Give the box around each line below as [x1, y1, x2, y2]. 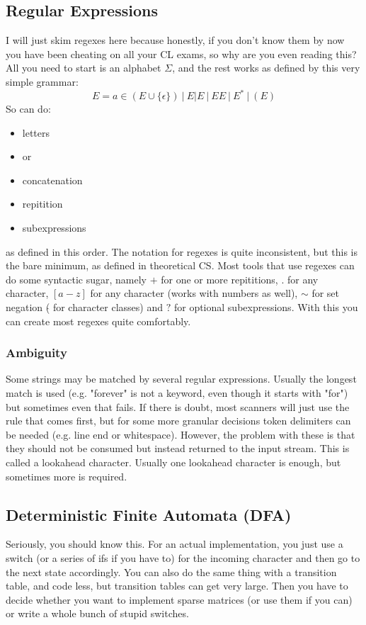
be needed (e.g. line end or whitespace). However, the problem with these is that [6, 427, 355, 441]
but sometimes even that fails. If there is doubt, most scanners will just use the [6, 399, 350, 414]
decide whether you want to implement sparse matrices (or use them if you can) [6, 592, 353, 607]
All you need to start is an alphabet [6, 60, 161, 75]
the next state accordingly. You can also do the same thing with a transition [6, 564, 337, 579]
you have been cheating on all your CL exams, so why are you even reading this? [6, 46, 357, 61]
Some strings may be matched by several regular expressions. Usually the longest [6, 371, 357, 386]
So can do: [6, 101, 51, 116]
